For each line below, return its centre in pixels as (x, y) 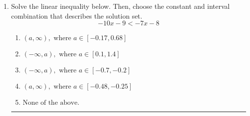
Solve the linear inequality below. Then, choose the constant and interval (120, 6)
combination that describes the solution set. (77, 15)
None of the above (50, 103)
